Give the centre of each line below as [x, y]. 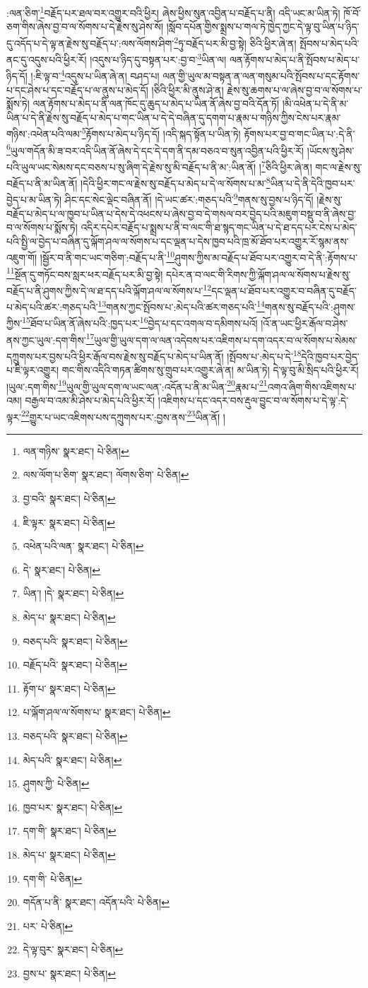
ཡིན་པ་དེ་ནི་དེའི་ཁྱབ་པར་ [313, 183]
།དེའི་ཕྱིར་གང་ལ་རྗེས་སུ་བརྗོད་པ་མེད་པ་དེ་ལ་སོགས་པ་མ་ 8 [176, 182]
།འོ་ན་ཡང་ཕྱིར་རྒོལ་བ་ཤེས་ [304, 323]
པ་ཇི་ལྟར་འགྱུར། [33, 370]
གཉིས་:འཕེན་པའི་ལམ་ [44, 134]
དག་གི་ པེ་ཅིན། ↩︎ [53, 878]
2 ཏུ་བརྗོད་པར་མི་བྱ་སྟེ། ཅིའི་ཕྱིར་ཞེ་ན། [235, 42]
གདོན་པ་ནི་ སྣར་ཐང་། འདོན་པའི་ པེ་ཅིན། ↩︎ [96, 902]
